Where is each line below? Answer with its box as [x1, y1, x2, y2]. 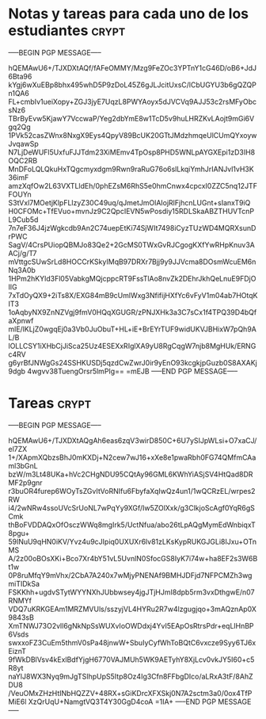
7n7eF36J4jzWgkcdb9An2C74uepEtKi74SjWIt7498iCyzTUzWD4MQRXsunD [8, 223, 256, 232]
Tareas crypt [8, 394, 92, 412]
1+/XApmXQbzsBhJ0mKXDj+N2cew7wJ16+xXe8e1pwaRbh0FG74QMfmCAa [8, 453, 256, 462]
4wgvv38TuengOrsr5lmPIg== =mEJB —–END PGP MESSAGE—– [27, 366, 238, 376]
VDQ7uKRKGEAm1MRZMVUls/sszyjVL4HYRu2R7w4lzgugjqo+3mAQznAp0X [8, 604, 257, 614]
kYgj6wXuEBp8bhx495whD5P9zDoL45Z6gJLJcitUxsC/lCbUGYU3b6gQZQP [8, 80, 257, 90]
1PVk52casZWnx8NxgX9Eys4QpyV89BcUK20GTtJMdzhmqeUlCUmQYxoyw [8, 130, 257, 140]
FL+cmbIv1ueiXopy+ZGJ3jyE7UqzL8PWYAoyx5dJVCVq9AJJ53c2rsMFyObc [8, 97, 257, 106]
